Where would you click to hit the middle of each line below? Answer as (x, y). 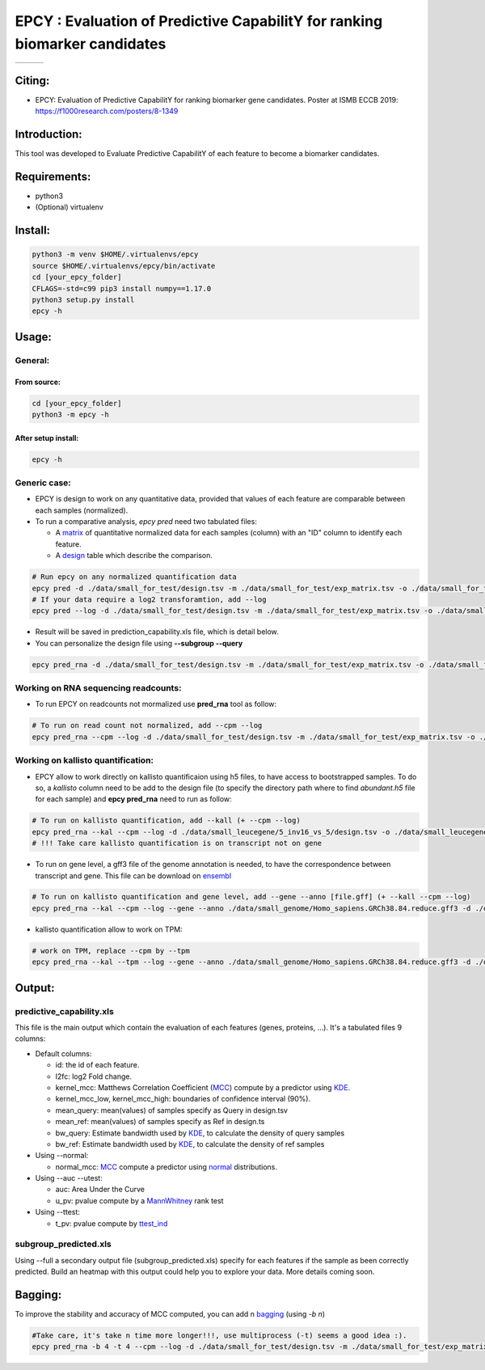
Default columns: (63, 1053)
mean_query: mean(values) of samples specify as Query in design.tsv (172, 1110)
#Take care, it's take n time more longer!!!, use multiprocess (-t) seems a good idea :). (219, 1336)
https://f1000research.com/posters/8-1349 (107, 111)
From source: (38, 382)
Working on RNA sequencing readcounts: (98, 688)
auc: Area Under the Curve (100, 1190)
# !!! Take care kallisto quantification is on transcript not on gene (177, 844)
